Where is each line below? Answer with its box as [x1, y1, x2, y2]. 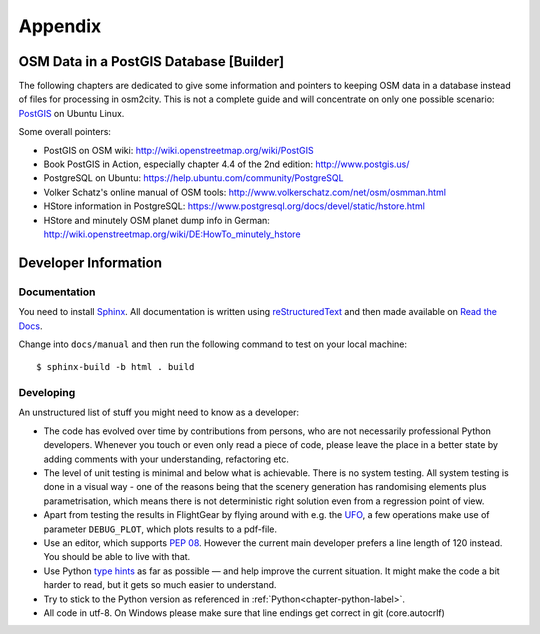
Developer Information [18, 254, 163, 271]
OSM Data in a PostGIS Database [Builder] [18, 53, 285, 70]
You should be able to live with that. [43, 551, 191, 563]
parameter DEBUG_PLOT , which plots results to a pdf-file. [43, 523, 278, 535]
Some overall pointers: [18, 126, 112, 138]
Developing [18, 386, 76, 400]
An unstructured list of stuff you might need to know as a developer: [18, 406, 300, 419]
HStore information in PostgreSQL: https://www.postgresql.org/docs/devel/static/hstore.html [43, 200, 425, 212]
